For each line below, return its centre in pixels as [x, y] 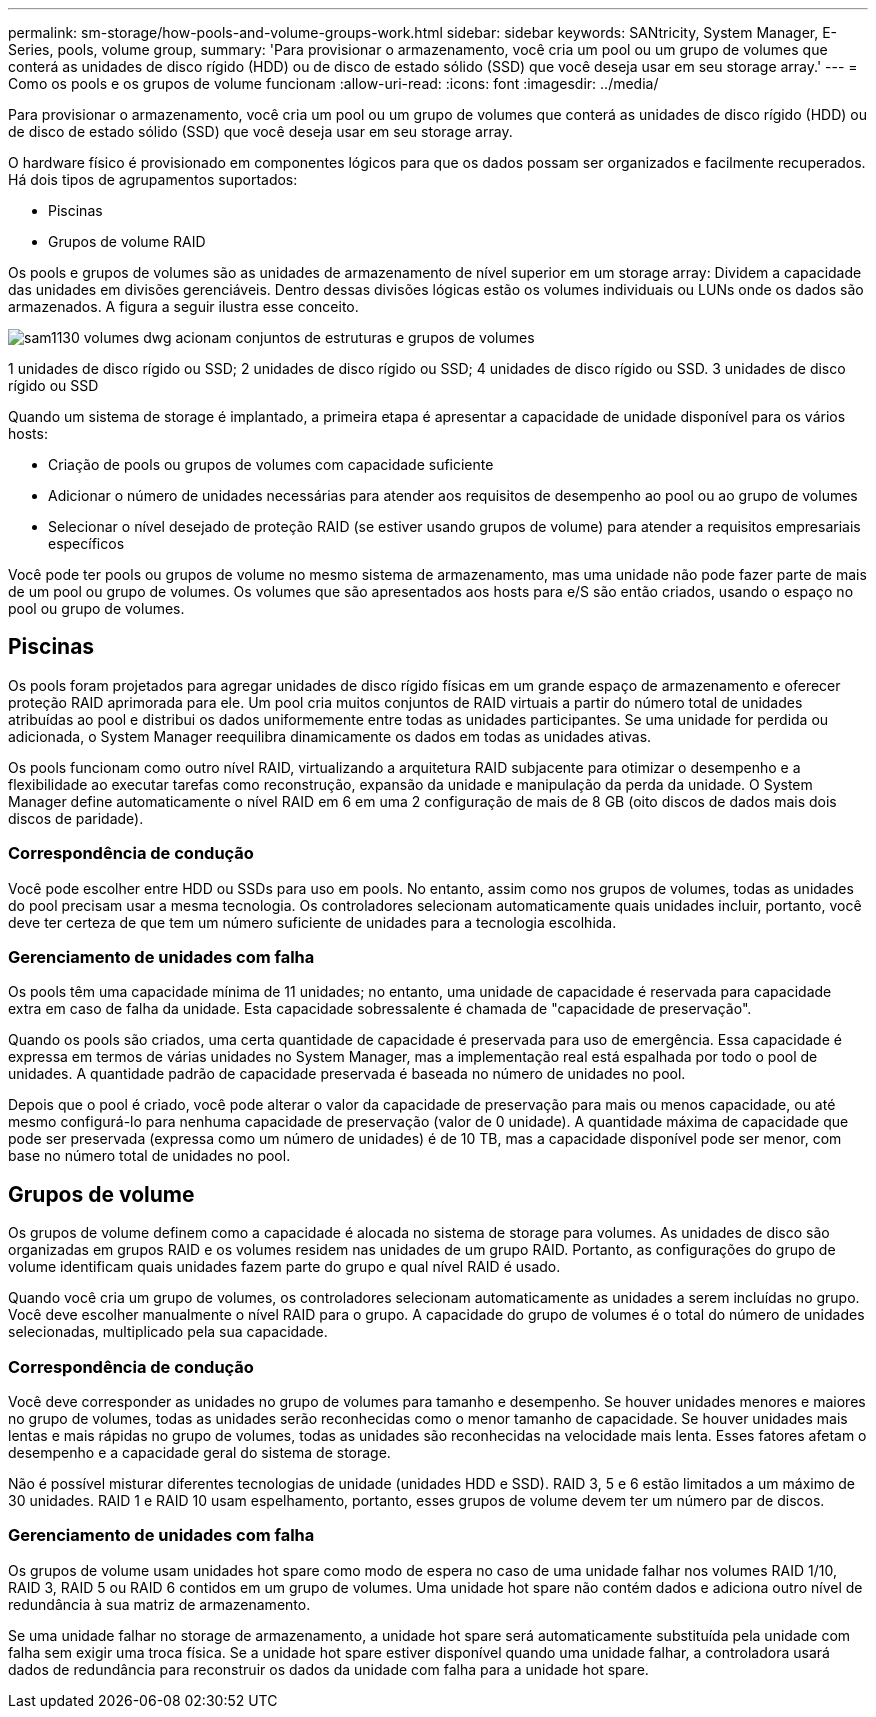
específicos [86, 543]
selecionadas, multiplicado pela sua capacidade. [168, 1332]
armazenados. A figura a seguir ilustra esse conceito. [183, 306]
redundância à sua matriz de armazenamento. [159, 1604]
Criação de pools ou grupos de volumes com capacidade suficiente [271, 464]
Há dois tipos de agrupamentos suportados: [153, 179]
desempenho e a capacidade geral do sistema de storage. [199, 1452]
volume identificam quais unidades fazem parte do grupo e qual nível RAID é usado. [284, 1267]
